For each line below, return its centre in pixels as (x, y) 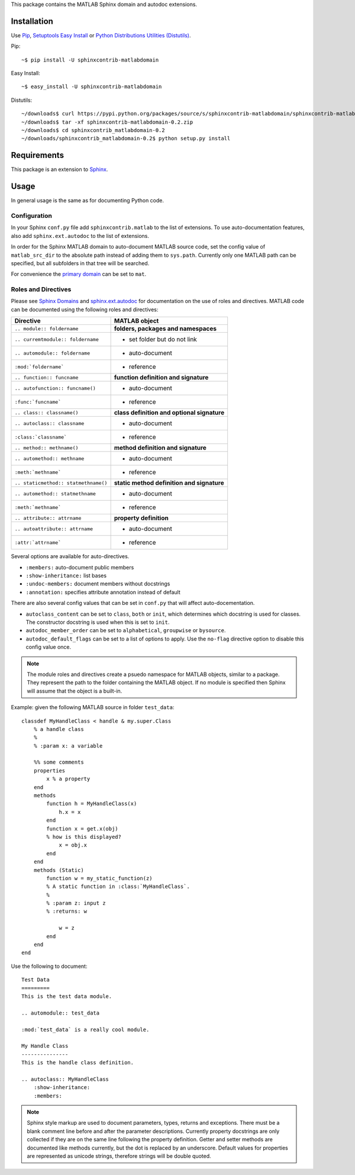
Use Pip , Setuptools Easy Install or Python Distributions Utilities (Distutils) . (101, 35)
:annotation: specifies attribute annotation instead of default (103, 592)
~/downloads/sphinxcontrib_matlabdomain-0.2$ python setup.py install (126, 139)
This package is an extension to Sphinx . (59, 169)
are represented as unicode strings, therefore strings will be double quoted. (119, 1156)
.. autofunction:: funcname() (55, 388)
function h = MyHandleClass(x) (92, 804)
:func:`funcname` (38, 402)
